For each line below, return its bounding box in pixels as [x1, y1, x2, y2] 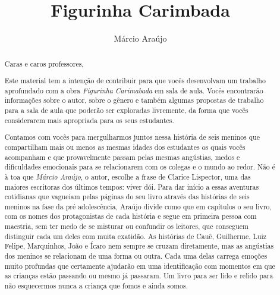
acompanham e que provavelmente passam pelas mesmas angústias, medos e [4, 152, 240, 162]
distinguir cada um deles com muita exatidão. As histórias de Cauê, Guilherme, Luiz [4, 231, 267, 241]
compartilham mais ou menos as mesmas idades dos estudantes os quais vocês [4, 142, 246, 152]
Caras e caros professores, [4, 58, 84, 68]
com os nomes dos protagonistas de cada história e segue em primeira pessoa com [4, 211, 257, 221]
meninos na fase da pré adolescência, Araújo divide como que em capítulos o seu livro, [4, 201, 272, 211]
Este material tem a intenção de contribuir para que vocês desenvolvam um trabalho [4, 76, 266, 86]
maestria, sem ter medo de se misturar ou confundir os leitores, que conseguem [4, 221, 248, 231]
